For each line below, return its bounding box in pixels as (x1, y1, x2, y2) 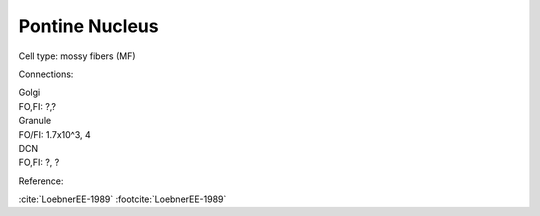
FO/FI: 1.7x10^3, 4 (18, 128, 92, 140)
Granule (18, 115, 52, 127)
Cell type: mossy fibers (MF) (18, 50, 136, 62)
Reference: (18, 175, 64, 187)
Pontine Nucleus (18, 15, 159, 37)
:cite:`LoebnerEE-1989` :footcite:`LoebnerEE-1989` (18, 193, 227, 205)
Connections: (18, 68, 74, 80)
